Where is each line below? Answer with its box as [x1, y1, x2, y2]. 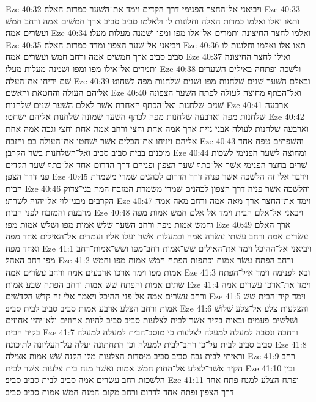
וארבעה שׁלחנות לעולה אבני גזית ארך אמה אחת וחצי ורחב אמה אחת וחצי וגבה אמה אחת [6, 122, 309, 134]
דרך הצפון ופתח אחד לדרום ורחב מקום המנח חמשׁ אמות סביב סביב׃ [6, 386, 234, 398]
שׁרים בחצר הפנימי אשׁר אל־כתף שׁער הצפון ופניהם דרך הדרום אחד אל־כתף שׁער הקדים [6, 158, 307, 170]
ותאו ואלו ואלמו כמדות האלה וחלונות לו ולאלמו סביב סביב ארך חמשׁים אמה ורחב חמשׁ [6, 14, 299, 27]
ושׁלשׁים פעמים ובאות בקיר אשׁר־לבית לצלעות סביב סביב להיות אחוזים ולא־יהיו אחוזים [6, 313, 298, 326]
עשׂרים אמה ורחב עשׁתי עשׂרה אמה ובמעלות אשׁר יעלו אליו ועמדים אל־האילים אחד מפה [6, 230, 309, 243]
